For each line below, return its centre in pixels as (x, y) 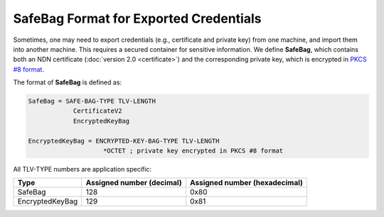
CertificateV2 (97, 111)
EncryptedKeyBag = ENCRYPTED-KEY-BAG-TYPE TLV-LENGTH (124, 141)
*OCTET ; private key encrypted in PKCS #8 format (193, 151)
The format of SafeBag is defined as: (68, 82)
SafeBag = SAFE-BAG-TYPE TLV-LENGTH (92, 101)
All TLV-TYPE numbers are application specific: (82, 169)
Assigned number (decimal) (134, 183)
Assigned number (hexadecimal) (246, 183)
